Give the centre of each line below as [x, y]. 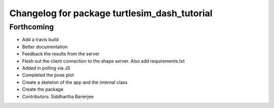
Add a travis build [40, 40]
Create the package [43, 89]
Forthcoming [32, 27]
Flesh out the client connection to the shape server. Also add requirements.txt [104, 61]
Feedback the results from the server [61, 54]
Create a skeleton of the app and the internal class [75, 82]
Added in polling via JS [46, 68]
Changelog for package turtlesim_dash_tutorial [111, 13]
